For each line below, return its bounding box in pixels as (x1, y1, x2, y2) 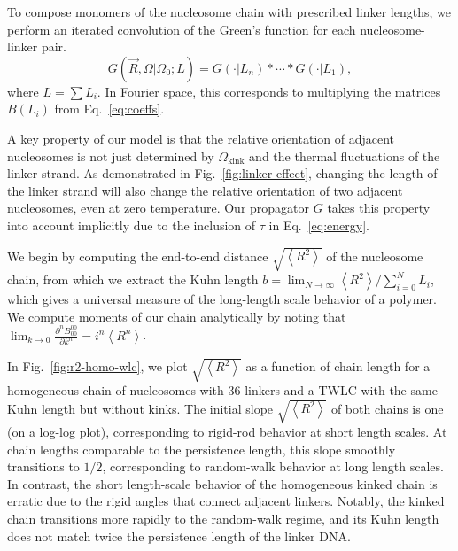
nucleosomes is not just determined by (7, 146, 214, 165)
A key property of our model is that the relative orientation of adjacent (7, 128, 395, 147)
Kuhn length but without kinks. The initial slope (7, 399, 274, 417)
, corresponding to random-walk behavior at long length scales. (102, 457, 444, 476)
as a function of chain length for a (245, 357, 431, 376)
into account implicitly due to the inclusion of (7, 215, 256, 234)
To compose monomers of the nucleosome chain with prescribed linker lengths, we (7, 3, 451, 20)
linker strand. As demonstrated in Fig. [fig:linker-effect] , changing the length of (7, 164, 438, 182)
